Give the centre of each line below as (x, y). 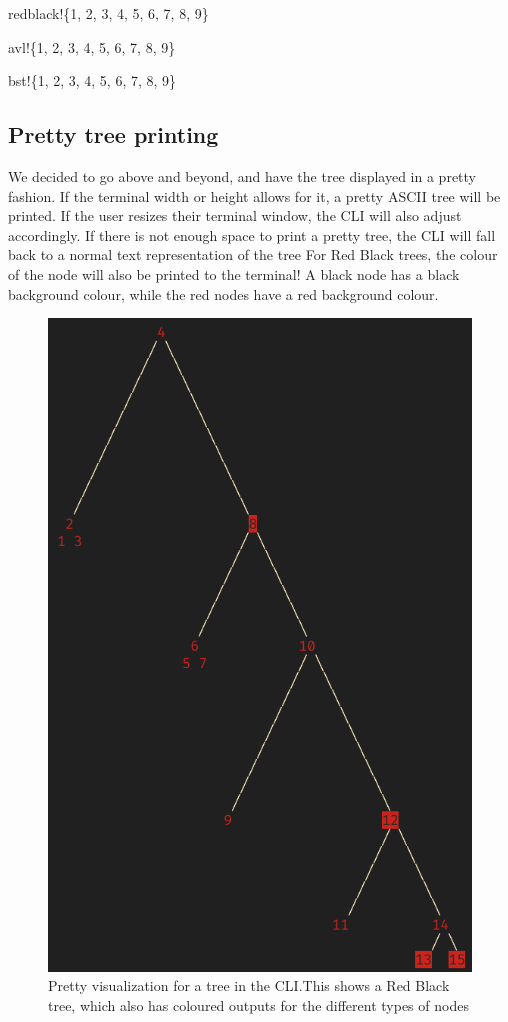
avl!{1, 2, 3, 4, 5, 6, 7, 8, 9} (92, 46)
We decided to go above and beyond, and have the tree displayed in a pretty (242, 175)
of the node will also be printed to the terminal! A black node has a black (234, 273)
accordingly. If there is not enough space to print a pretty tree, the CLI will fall (252, 234)
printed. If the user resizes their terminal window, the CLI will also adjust (235, 215)
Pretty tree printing (113, 134)
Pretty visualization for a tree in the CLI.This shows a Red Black (249, 985)
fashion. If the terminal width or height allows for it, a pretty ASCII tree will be (254, 195)
